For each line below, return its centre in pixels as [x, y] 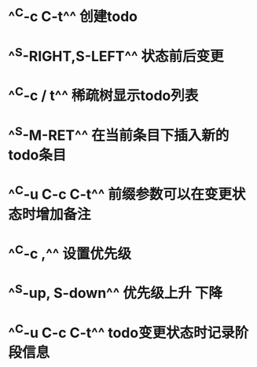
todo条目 [37, 155]
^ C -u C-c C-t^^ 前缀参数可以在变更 [120, 193]
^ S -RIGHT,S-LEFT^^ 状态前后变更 [116, 55]
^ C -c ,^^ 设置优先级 [70, 252]
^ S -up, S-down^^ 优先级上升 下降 [115, 292]
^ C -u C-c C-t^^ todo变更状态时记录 [121, 331]
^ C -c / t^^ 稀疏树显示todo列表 [103, 94]
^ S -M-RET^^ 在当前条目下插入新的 [119, 134]
